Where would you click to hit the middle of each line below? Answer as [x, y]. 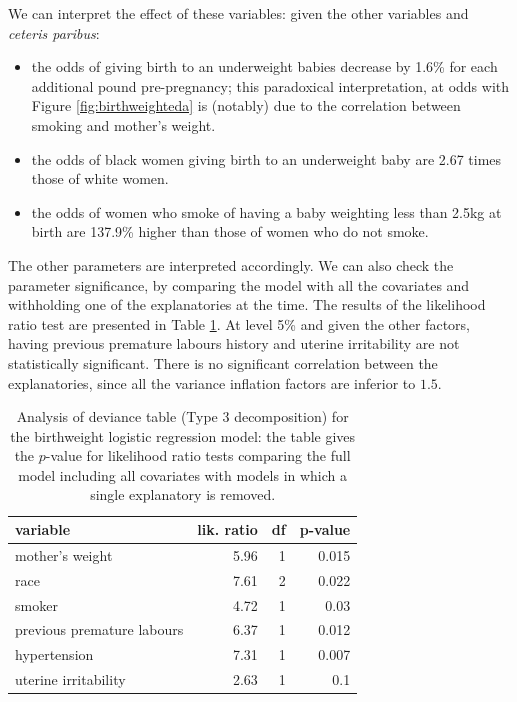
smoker [36, 604]
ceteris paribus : [54, 32]
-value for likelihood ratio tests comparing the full [198, 455]
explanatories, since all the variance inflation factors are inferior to [212, 382]
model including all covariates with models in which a [183, 474]
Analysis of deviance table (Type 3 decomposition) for [182, 416]
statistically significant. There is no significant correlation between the [223, 362]
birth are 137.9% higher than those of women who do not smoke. [230, 231]
